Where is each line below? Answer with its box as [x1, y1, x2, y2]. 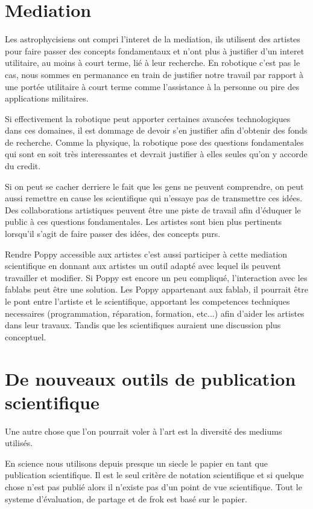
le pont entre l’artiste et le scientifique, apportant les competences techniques [5, 295, 290, 307]
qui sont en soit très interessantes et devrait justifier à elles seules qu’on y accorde [5, 148, 308, 160]
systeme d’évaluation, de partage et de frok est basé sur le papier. [5, 492, 247, 505]
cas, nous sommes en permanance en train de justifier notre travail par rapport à [5, 68, 303, 80]
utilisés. [5, 436, 33, 449]
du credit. [5, 160, 41, 172]
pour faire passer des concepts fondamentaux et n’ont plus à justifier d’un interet [5, 44, 305, 57]
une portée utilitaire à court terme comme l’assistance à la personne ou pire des [5, 80, 300, 92]
